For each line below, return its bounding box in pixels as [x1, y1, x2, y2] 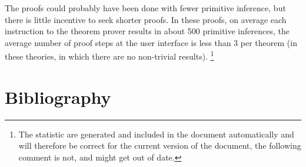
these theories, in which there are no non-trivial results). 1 [5, 48, 214, 63]
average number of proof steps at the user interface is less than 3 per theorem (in [5, 36, 297, 48]
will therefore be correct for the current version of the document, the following [18, 139, 301, 152]
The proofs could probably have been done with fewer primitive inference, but [5, 2, 286, 14]
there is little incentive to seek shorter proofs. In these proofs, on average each [5, 13, 287, 25]
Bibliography [5, 84, 111, 109]
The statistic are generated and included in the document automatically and [18, 127, 294, 140]
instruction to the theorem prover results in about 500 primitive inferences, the [5, 25, 290, 37]
